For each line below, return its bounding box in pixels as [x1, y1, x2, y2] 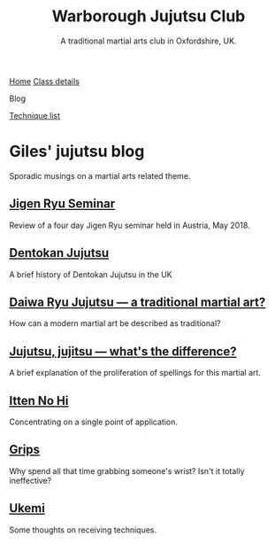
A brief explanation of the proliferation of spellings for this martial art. [9, 368, 261, 378]
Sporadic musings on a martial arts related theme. [9, 170, 191, 181]
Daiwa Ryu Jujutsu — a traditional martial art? [9, 294, 266, 309]
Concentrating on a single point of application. [9, 416, 179, 427]
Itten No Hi [9, 392, 69, 408]
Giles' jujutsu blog [9, 142, 145, 161]
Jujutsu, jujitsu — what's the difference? [9, 344, 237, 359]
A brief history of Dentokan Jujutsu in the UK [9, 268, 172, 280]
